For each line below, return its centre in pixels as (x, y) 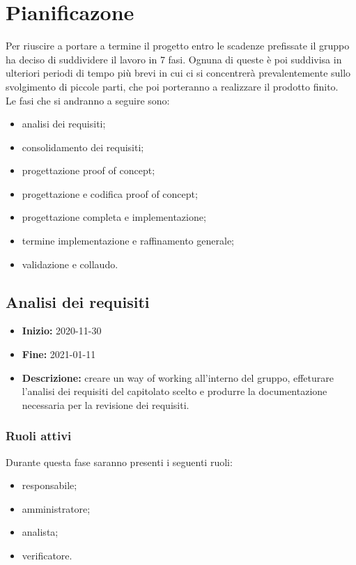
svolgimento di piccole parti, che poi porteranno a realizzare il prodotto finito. (172, 86)
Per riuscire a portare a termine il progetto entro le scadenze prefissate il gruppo (178, 46)
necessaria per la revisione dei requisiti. (106, 404)
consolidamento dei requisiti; (83, 147)
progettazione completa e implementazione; (114, 217)
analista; (40, 532)
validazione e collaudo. (70, 264)
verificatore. (47, 556)
